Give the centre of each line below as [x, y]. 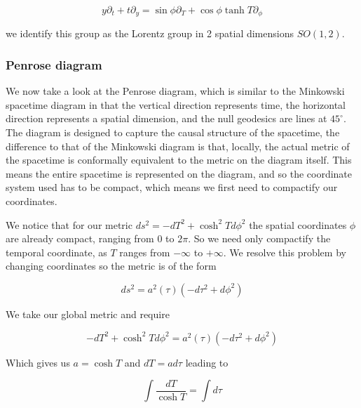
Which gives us [38, 362]
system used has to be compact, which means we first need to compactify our [172, 187]
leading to [207, 362]
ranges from [145, 252]
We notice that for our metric [69, 224]
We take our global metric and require [88, 314]
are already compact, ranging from [80, 238]
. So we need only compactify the [259, 238]
